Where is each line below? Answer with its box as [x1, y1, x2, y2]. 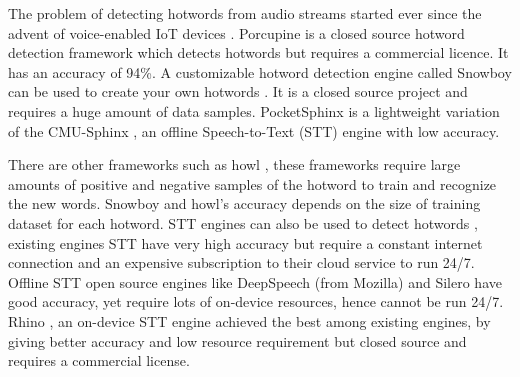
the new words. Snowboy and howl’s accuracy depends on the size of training [8, 193, 481, 214]
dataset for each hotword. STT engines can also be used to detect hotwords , [8, 212, 478, 233]
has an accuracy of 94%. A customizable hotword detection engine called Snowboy [8, 61, 512, 82]
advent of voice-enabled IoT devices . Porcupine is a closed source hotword [8, 22, 465, 43]
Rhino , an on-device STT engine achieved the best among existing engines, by [8, 310, 491, 331]
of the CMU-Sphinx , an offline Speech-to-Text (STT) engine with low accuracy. [8, 120, 500, 141]
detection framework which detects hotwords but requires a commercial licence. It [8, 42, 509, 63]
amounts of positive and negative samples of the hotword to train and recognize [8, 173, 497, 194]
